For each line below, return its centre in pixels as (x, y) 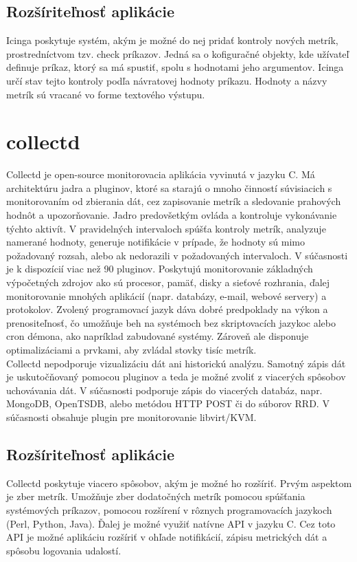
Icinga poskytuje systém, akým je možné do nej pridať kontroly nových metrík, (172, 40)
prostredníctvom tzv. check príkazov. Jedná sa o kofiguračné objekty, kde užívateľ (178, 53)
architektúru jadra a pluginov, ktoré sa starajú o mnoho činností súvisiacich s (169, 187)
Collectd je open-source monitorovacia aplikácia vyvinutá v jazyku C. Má (161, 174)
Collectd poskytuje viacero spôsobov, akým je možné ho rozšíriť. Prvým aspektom (179, 483)
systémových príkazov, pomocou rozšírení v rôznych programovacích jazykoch (169, 509)
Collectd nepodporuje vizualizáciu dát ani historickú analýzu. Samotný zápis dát (176, 363)
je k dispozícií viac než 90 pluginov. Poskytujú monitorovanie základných (160, 269)
